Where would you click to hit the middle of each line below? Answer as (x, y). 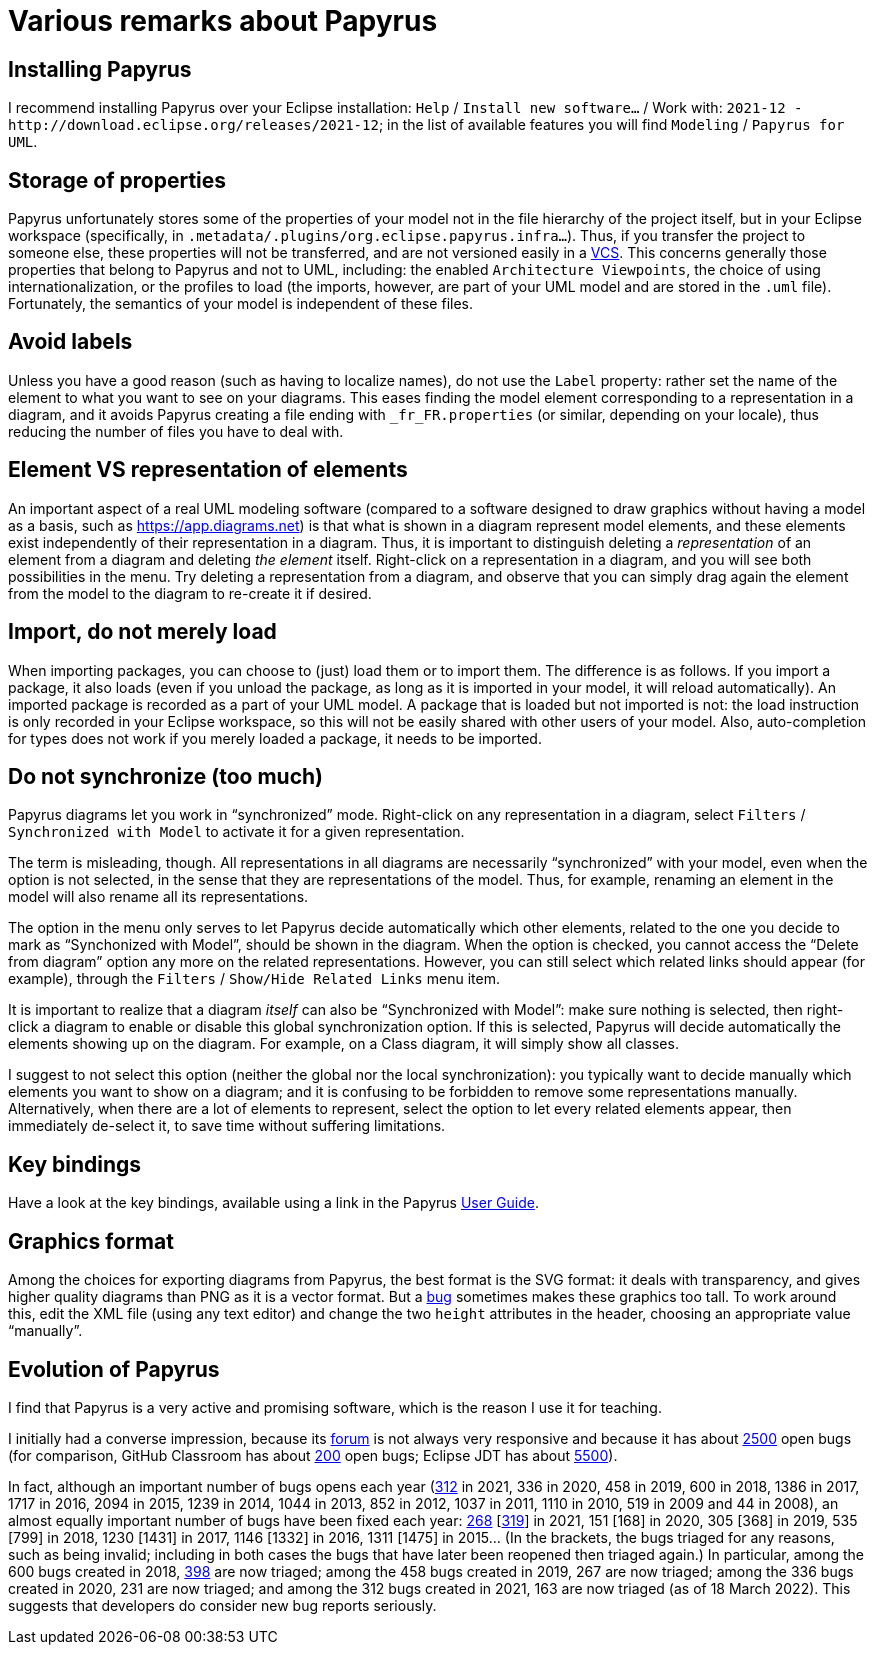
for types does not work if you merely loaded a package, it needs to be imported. (275, 738)
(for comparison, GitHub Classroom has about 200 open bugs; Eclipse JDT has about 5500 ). (313, 1455)
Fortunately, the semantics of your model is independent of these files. (241, 304)
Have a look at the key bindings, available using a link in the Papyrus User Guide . (273, 1203)
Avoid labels (70, 342)
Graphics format (91, 1241)
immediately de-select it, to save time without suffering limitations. (227, 1126)
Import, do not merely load (142, 632)
